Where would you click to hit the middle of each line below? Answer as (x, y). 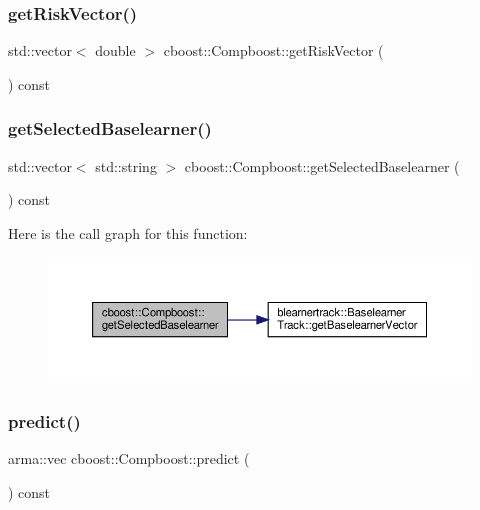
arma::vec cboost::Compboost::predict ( (129, 458)
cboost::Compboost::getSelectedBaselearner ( (322, 165)
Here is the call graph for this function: (128, 232)
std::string (126, 165)
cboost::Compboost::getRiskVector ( (273, 50)
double (115, 50)
